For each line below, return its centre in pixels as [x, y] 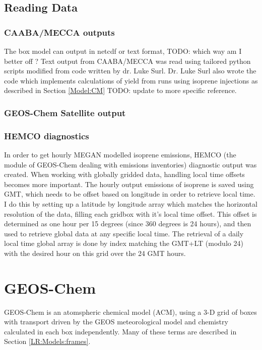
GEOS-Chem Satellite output [65, 112]
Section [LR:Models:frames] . [47, 341]
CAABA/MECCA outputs [59, 32]
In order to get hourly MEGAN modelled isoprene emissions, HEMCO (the [120, 155]
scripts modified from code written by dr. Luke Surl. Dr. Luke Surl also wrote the [130, 71]
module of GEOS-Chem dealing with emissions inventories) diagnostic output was [130, 164]
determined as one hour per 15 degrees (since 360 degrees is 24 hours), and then [128, 224]
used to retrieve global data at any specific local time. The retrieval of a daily [124, 233]
